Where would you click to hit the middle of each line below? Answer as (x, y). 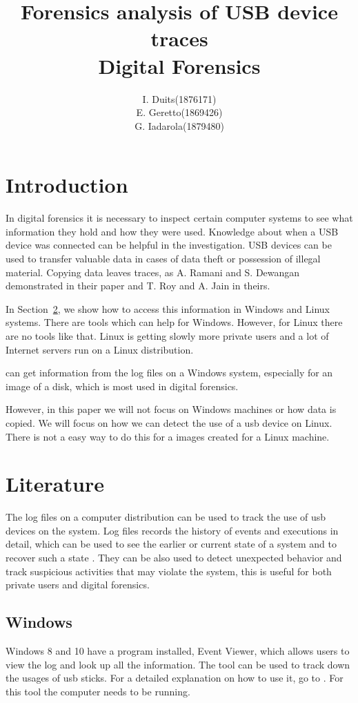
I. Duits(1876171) (179, 98)
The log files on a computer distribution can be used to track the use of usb (166, 517)
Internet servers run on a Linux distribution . (100, 349)
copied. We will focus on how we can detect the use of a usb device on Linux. (169, 422)
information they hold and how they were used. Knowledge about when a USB (172, 231)
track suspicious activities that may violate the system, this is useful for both (169, 571)
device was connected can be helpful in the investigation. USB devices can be (169, 245)
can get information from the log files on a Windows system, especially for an (169, 373)
